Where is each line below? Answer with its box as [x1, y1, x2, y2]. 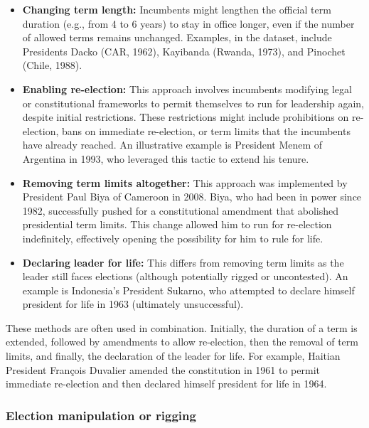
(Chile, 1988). [22, 58, 82, 73]
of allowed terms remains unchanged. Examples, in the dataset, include [22, 30, 332, 45]
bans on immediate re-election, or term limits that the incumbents [62, 123, 351, 138]
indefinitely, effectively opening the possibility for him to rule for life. [22, 230, 323, 245]
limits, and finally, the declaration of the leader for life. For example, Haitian [6, 348, 341, 363]
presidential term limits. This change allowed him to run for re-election [22, 217, 332, 232]
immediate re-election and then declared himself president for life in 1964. [6, 376, 327, 391]
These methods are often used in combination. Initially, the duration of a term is [6, 320, 358, 335]
